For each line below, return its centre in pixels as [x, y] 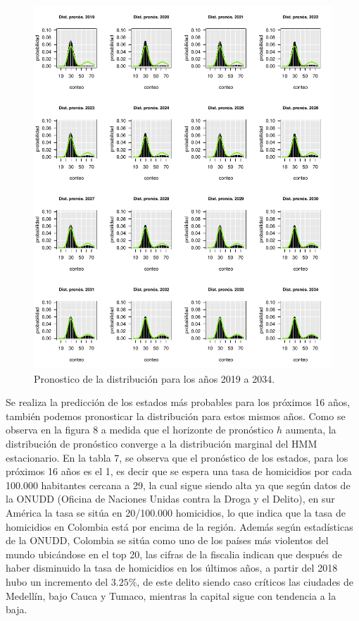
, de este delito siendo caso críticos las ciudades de [245, 581]
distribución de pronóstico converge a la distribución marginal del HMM [162, 443]
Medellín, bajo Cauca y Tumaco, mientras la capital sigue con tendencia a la [171, 595]
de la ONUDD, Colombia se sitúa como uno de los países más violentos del [167, 540]
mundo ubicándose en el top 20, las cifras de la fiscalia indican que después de [174, 554]
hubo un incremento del [57, 581]
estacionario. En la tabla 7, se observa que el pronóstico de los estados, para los [177, 457]
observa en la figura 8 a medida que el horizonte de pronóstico [140, 430]
